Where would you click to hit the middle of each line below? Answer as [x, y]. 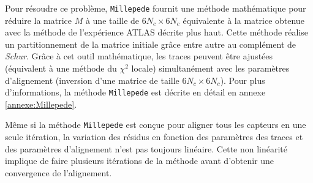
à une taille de [112, 20]
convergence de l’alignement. [58, 172]
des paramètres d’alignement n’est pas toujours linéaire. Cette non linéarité [146, 148]
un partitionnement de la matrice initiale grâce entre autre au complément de [151, 44]
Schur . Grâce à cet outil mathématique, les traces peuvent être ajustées [139, 56]
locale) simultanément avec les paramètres [210, 68]
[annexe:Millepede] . [41, 104]
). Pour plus [243, 80]
